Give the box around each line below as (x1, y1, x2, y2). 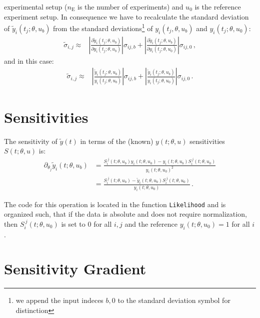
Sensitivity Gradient (4, 258, 146, 279)
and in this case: (4, 55, 54, 66)
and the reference (124, 218, 177, 229)
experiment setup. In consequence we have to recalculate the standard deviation (4, 11, 249, 22)
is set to (61, 218, 85, 229)
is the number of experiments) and (77, 2, 183, 12)
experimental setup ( (4, 2, 67, 12)
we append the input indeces (15, 295, 103, 305)
